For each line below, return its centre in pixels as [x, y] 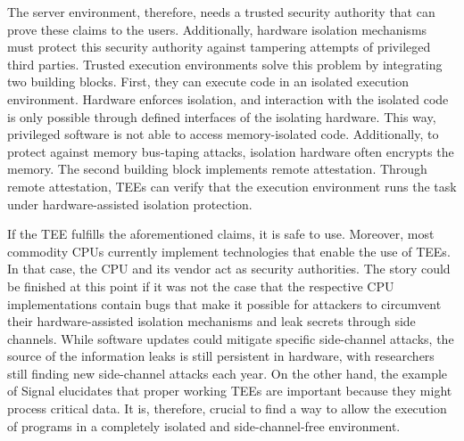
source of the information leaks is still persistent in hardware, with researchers [221, 356]
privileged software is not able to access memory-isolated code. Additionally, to [223, 134]
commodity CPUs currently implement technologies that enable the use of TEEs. [229, 251]
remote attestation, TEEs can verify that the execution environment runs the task [232, 186]
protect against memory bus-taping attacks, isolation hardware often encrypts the [231, 151]
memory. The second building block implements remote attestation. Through [217, 169]
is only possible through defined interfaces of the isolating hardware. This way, [222, 116]
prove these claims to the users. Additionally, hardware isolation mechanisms [217, 29]
